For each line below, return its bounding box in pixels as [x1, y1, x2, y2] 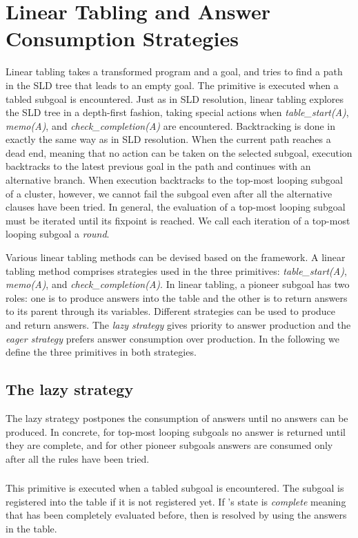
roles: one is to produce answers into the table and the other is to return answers [6, 290, 348, 305]
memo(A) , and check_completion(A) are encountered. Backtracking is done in [6, 118, 336, 133]
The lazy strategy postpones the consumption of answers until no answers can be [6, 410, 348, 425]
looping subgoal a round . [6, 227, 110, 241]
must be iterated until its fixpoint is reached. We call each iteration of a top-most [6, 213, 350, 227]
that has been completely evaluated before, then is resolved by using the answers [6, 508, 347, 522]
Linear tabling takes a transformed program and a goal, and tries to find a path [6, 64, 343, 79]
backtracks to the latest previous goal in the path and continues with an [6, 159, 311, 173]
